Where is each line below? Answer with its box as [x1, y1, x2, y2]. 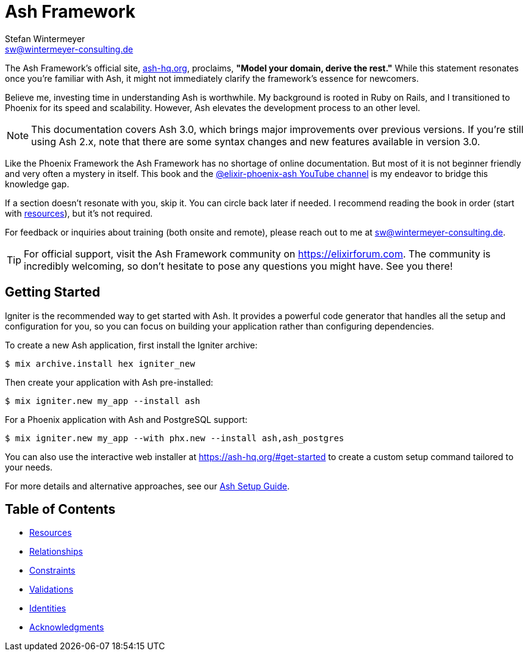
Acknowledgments [29, 622, 104, 633]
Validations [29, 584, 74, 595]
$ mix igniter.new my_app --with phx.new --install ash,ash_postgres [5, 433, 344, 443]
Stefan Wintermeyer [5, 33, 85, 44]
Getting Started [5, 284, 101, 300]
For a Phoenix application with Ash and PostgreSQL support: [5, 414, 248, 425]
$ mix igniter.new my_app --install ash [5, 395, 201, 406]
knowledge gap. [5, 178, 70, 189]
